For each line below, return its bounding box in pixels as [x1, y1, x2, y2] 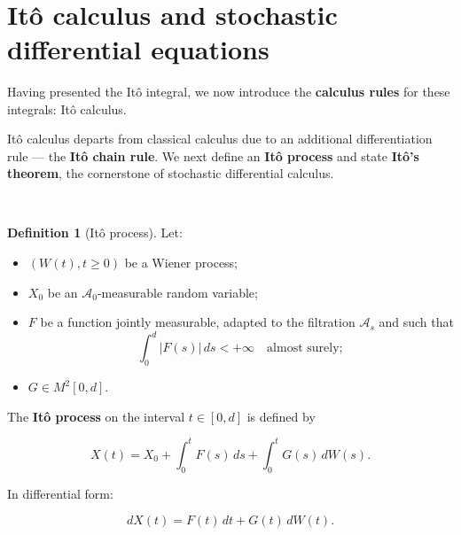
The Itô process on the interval [7, 407, 185, 425]
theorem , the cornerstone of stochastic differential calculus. [7, 164, 334, 182]
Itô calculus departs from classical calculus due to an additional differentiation [7, 129, 433, 148]
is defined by [246, 407, 316, 425]
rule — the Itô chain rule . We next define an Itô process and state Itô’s [7, 146, 419, 165]
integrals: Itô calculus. [7, 99, 127, 118]
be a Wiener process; [124, 253, 238, 272]
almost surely [267, 342, 340, 355]
